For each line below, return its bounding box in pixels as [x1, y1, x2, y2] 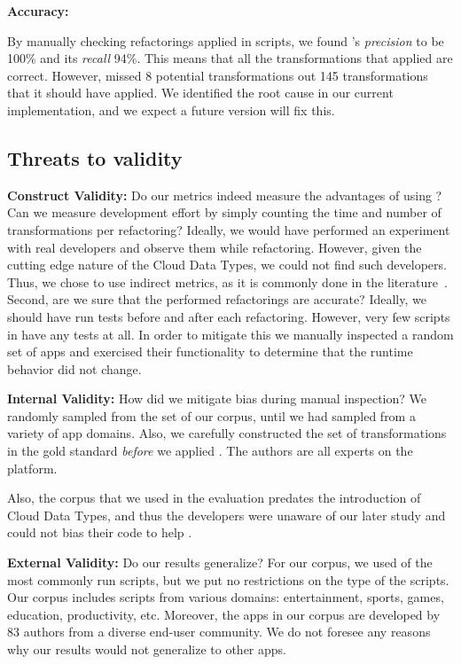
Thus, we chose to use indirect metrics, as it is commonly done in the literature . [7, 272, 448, 291]
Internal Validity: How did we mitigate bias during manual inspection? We [7, 389, 426, 408]
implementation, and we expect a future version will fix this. [7, 100, 335, 119]
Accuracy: [7, 2, 69, 20]
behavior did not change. [7, 359, 142, 378]
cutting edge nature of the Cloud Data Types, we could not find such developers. [7, 255, 447, 274]
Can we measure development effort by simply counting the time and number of [7, 203, 441, 222]
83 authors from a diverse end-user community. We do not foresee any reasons [7, 622, 431, 641]
